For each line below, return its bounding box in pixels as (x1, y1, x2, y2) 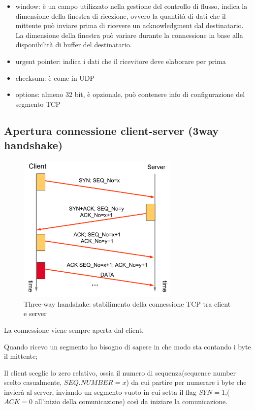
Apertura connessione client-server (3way (4, 123, 219, 138)
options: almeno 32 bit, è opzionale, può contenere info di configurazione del (15, 89, 245, 99)
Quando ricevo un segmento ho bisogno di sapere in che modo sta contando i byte (4, 341, 251, 351)
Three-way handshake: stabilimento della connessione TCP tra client (24, 298, 231, 309)
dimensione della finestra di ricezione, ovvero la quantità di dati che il (15, 10, 226, 21)
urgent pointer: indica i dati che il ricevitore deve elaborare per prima (15, 56, 226, 66)
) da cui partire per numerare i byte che (126, 377, 247, 387)
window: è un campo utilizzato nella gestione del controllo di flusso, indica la (15, 1, 248, 11)
